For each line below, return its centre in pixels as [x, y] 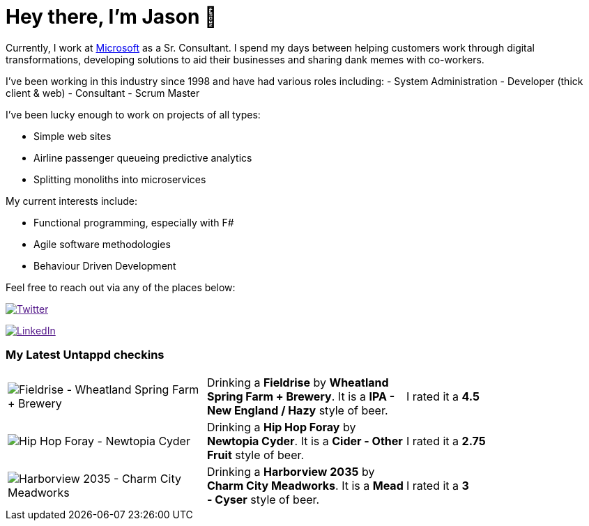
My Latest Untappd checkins [85, 355]
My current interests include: [71, 201]
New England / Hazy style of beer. [297, 410]
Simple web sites [72, 136]
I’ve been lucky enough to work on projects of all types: [133, 114]
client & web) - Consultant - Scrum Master [103, 93]
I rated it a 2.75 [446, 441]
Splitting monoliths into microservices [120, 179]
